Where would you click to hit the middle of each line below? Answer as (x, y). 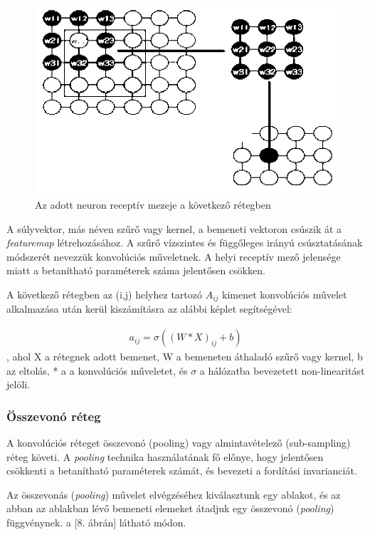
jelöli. (18, 384)
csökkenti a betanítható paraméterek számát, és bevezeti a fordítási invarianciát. (182, 471)
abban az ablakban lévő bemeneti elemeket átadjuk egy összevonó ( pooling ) (170, 508)
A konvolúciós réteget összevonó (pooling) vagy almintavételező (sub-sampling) (179, 443)
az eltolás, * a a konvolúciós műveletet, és (97, 370)
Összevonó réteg (54, 416)
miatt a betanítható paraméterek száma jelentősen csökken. (136, 270)
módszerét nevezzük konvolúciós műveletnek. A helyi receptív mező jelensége (174, 256)
